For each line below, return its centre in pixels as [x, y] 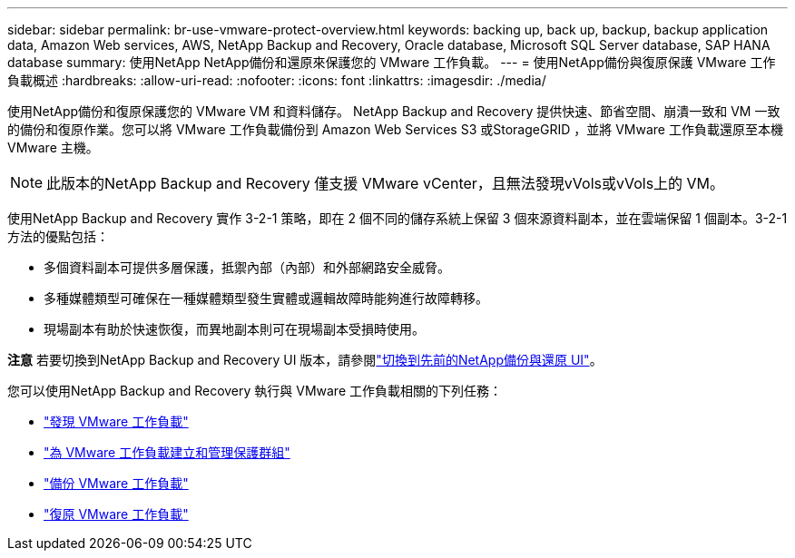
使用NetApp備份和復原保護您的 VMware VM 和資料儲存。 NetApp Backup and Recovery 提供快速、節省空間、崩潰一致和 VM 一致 [394, 111]
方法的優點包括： [58, 236]
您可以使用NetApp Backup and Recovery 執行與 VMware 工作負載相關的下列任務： [255, 391]
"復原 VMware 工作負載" [116, 514]
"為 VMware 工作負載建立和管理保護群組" [167, 452]
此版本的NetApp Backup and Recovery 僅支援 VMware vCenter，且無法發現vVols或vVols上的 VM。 [386, 183]
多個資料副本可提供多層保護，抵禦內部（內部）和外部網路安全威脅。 [247, 267]
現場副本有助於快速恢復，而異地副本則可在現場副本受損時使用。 [234, 329]
